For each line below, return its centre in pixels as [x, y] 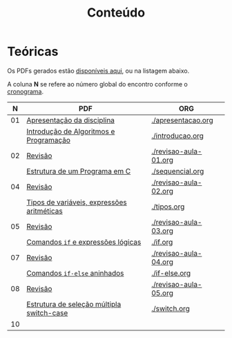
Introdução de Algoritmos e [71, 131]
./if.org [162, 242]
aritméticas [45, 211]
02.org [163, 191]
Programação [49, 140]
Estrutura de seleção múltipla [74, 304]
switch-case [47, 312]
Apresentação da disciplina [71, 120]
